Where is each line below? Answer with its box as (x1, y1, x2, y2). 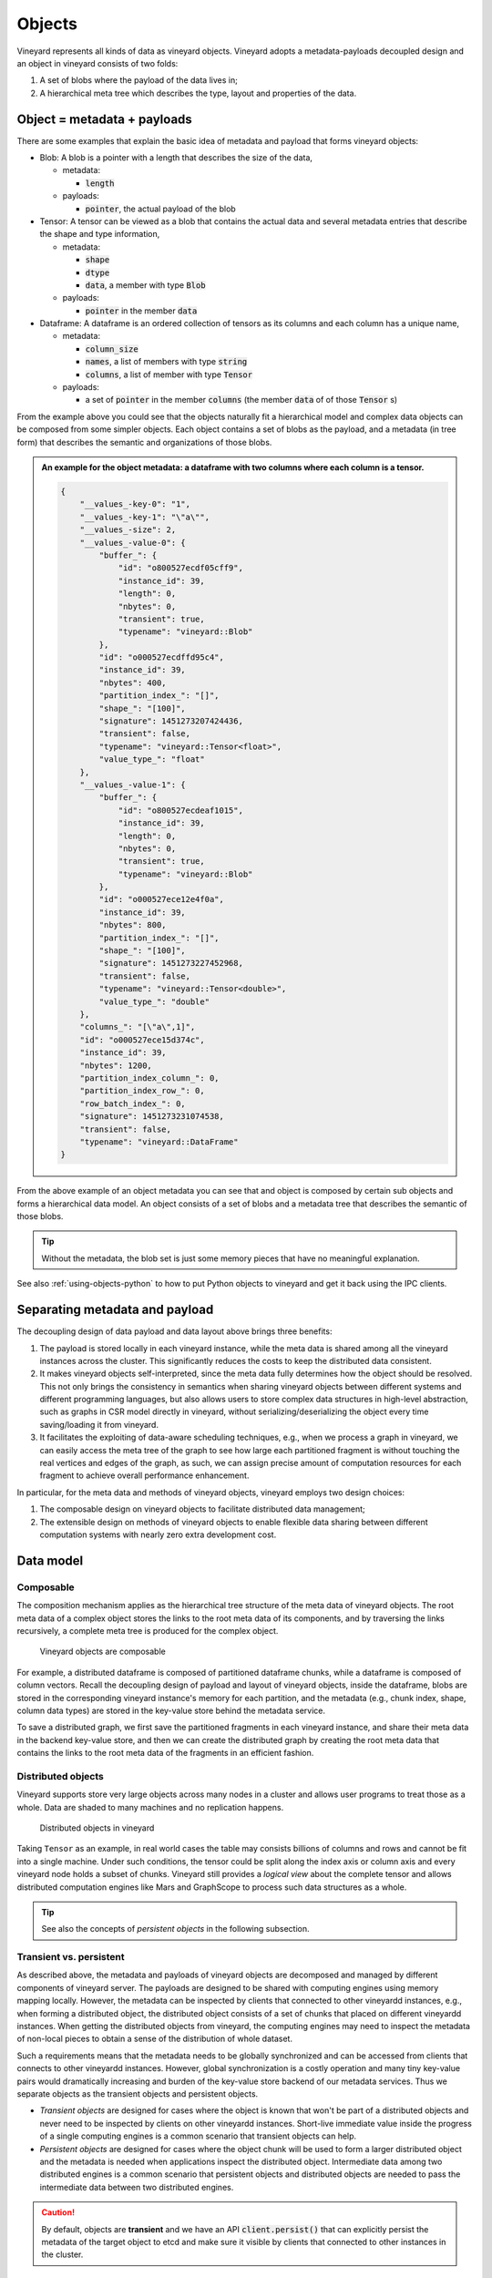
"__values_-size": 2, (79, 525, 177, 535)
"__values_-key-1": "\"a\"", (79, 511, 210, 522)
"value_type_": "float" (98, 754, 205, 764)
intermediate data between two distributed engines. (39, 2181, 234, 2192)
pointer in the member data (85, 305, 198, 316)
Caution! (41, 2207, 76, 2218)
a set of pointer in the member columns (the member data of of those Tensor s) (85, 395, 398, 405)
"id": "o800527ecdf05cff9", (118, 563, 243, 573)
